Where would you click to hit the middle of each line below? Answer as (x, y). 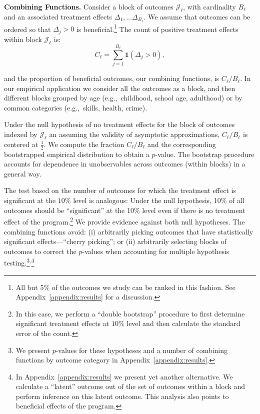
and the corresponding (182, 144)
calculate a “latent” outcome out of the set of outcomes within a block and (130, 386)
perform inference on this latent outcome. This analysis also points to (122, 396)
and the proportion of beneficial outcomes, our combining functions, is (112, 78)
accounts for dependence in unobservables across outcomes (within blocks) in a (125, 164)
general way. (23, 173)
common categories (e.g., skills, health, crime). (76, 107)
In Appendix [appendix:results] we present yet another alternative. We (124, 376)
